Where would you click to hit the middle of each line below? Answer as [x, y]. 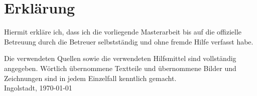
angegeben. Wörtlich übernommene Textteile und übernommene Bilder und [120, 68]
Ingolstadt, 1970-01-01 [38, 88]
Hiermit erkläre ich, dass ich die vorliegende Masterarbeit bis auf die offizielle [123, 32]
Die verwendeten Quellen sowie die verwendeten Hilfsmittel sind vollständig [120, 58]
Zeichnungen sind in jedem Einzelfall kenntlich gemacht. [90, 78]
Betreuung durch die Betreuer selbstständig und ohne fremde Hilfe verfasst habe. [129, 41]
